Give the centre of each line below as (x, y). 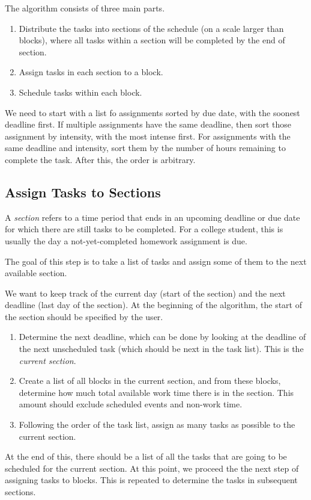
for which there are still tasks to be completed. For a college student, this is (144, 229)
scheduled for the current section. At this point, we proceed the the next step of (152, 468)
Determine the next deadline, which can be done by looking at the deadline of (162, 337)
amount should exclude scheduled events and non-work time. (131, 404)
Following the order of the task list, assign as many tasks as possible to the (157, 424)
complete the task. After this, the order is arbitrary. (100, 159)
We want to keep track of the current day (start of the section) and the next (145, 293)
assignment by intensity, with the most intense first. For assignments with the (148, 136)
